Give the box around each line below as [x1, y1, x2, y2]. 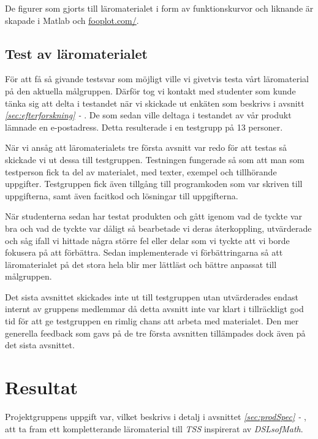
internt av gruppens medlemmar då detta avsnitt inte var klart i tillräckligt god [5, 302, 304, 315]
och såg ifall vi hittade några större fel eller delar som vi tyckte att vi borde [5, 234, 290, 246]
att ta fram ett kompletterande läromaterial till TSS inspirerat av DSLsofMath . [5, 422, 303, 435]
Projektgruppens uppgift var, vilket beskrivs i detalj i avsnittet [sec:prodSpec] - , [5, 410, 306, 422]
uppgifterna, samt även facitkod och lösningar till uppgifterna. [5, 189, 238, 202]
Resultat [5, 375, 78, 400]
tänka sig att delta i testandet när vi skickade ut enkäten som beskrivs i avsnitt [5, 96, 305, 109]
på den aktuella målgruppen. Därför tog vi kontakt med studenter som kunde [5, 84, 296, 97]
